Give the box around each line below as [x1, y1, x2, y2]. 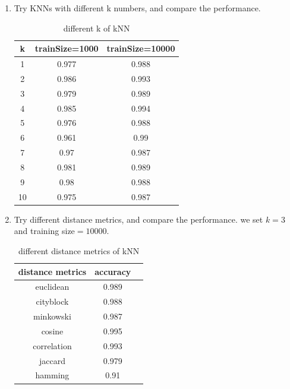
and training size [14, 224, 75, 237]
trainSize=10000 [106, 42, 175, 55]
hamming [35, 369, 70, 381]
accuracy [94, 265, 131, 277]
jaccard [39, 354, 65, 366]
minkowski [33, 310, 71, 322]
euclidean [35, 280, 70, 293]
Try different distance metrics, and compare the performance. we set [14, 213, 263, 225]
